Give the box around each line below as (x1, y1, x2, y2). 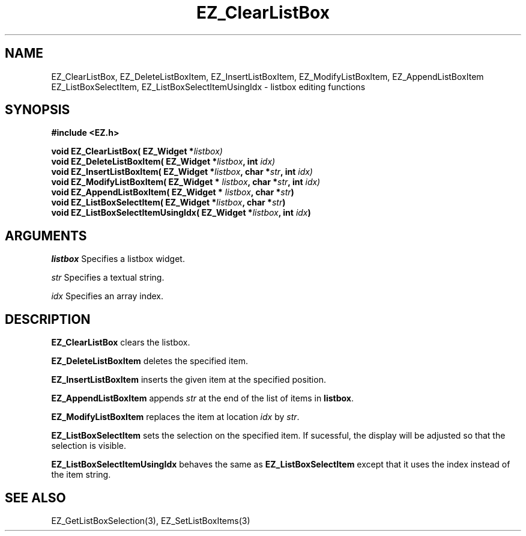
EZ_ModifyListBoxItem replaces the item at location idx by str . (51, 412, 300, 422)
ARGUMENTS (5, 228, 87, 243)
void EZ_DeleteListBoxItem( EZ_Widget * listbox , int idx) (51, 156, 276, 167)
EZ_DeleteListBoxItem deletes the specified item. (51, 356, 249, 367)
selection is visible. (51, 440, 126, 451)
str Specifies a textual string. (51, 272, 165, 283)
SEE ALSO (5, 490, 66, 505)
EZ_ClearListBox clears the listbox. (51, 337, 190, 348)
